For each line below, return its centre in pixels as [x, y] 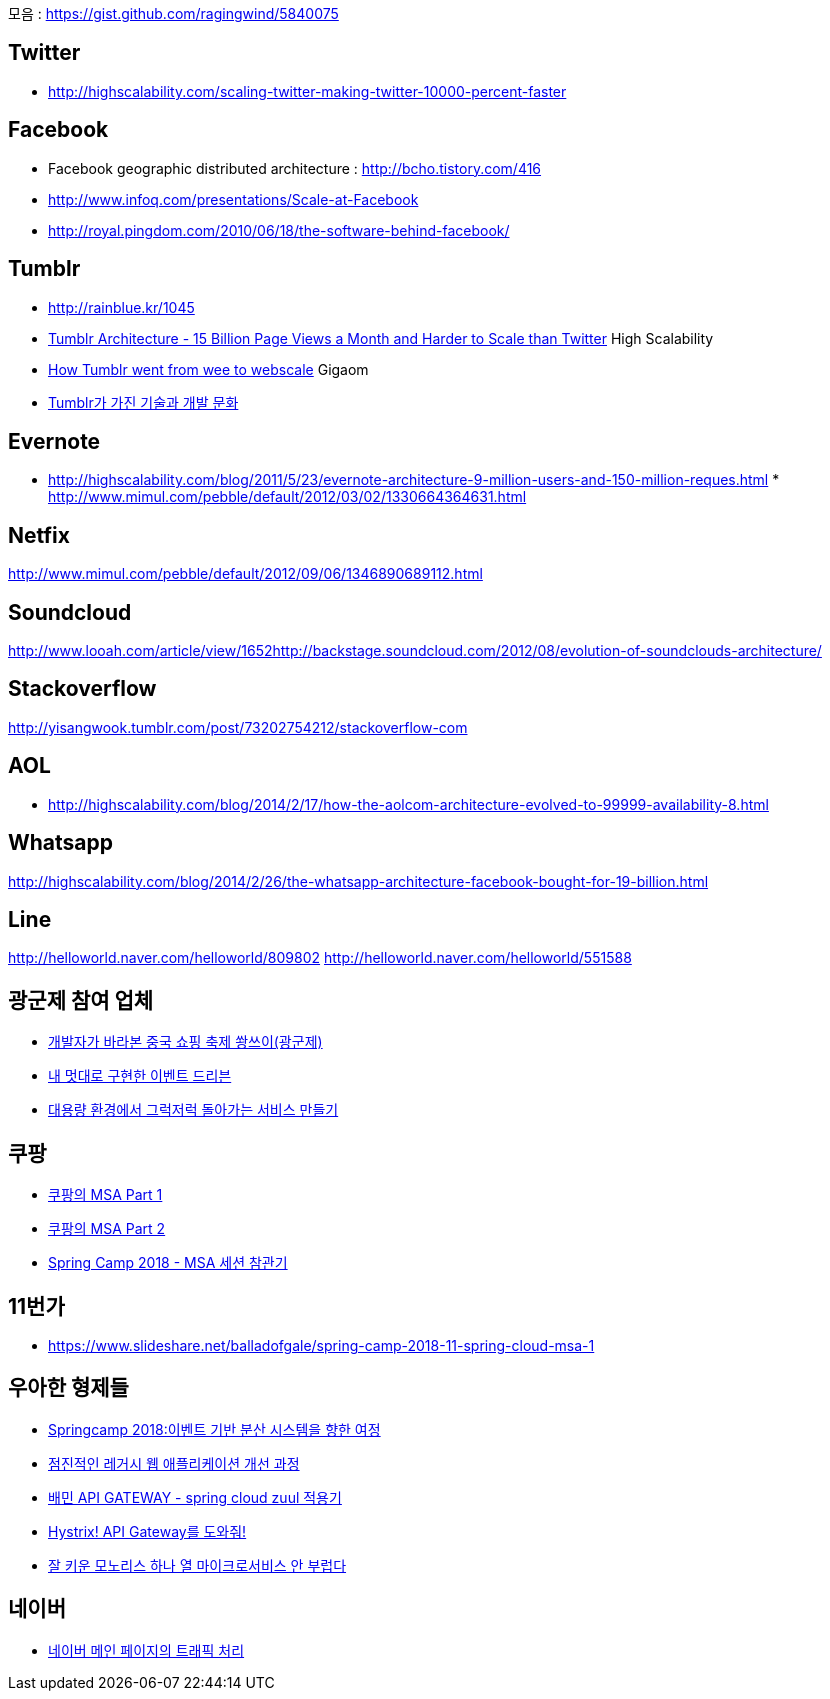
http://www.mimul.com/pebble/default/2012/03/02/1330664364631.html [287, 497]
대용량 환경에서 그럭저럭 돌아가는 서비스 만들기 [193, 1110]
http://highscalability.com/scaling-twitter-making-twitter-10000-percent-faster [307, 91]
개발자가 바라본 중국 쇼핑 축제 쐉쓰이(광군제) [185, 1042]
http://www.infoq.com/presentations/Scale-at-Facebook [233, 199]
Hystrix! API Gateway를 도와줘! [147, 1531]
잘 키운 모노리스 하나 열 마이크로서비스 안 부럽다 [197, 1565]
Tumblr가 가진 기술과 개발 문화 [143, 402]
